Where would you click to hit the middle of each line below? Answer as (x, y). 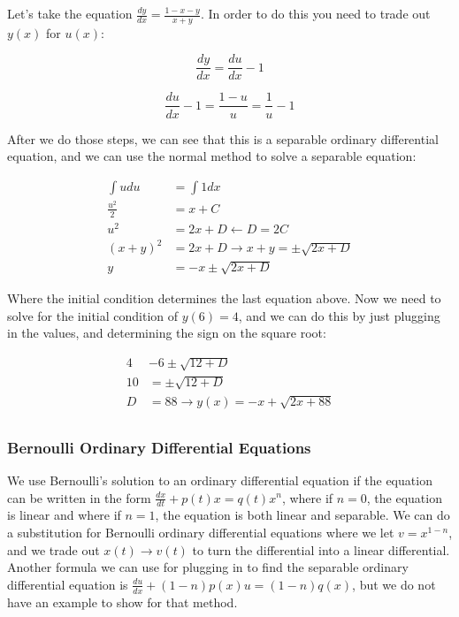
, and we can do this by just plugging (339, 315)
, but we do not (394, 584)
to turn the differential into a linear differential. (321, 549)
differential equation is (68, 584)
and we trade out (54, 549)
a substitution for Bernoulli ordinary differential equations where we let (201, 532)
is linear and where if (64, 515)
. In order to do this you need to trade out (315, 13)
